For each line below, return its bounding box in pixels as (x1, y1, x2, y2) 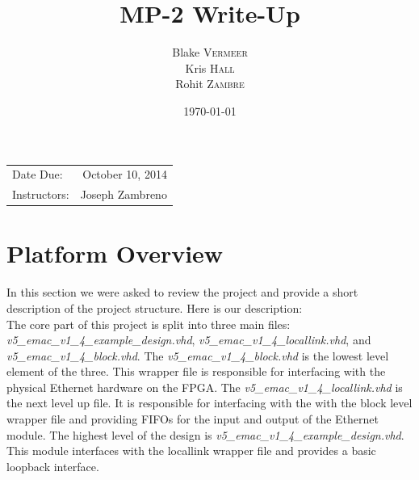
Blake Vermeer (172, 44, 248, 61)
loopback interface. (6, 457, 99, 474)
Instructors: (12, 186, 69, 203)
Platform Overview (6, 237, 224, 270)
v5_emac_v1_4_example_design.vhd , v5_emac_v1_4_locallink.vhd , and (6, 331, 371, 348)
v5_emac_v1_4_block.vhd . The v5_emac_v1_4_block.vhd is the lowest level (6, 347, 389, 364)
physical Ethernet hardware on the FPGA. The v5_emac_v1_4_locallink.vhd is (6, 378, 403, 395)
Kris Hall (185, 59, 235, 76)
